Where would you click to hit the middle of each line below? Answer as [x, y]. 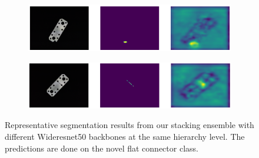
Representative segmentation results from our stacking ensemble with [129, 125]
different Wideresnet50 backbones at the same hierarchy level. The [125, 137]
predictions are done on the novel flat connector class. [102, 148]
